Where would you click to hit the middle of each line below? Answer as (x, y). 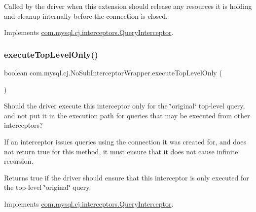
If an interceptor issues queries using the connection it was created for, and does (125, 141)
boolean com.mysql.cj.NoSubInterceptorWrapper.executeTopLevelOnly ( (113, 72)
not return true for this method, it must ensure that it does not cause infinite (121, 151)
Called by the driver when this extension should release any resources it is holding (128, 6)
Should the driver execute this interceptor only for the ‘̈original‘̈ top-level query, (125, 106)
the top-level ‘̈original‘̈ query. (48, 187)
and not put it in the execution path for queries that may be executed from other (127, 115)
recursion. (19, 161)
